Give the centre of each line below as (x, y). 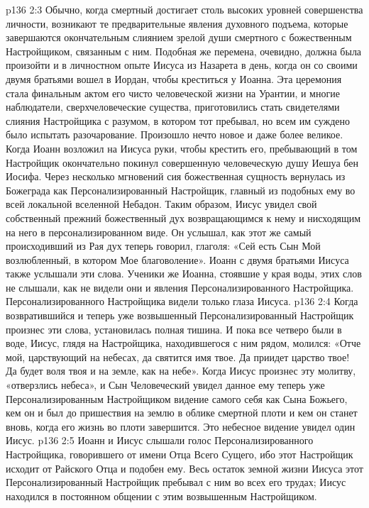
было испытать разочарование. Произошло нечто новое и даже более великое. (175, 134)
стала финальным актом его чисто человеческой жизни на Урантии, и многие (173, 93)
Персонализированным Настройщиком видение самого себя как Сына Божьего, (177, 398)
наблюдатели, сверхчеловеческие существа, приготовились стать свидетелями (173, 107)
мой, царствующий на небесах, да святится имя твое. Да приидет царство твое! (178, 357)
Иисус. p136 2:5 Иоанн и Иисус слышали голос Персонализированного (160, 440)
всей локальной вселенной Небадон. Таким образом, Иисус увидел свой (161, 204)
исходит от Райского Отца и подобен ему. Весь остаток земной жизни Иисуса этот (184, 468)
